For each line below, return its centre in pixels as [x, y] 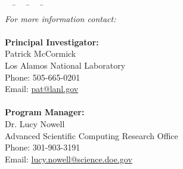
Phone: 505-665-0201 [43, 77]
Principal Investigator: [52, 42]
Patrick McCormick [41, 53]
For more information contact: [61, 18]
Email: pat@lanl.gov [42, 89]
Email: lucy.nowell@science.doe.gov [69, 159]
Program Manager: [45, 112]
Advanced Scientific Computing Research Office [91, 135]
